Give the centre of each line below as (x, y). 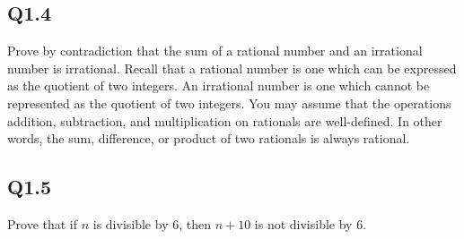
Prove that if (43, 223)
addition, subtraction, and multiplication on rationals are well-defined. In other (225, 120)
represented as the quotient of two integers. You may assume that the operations (229, 102)
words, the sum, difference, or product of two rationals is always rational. (209, 138)
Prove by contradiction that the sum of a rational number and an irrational (215, 51)
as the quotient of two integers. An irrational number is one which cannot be (219, 85)
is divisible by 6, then (152, 223)
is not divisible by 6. (311, 223)
